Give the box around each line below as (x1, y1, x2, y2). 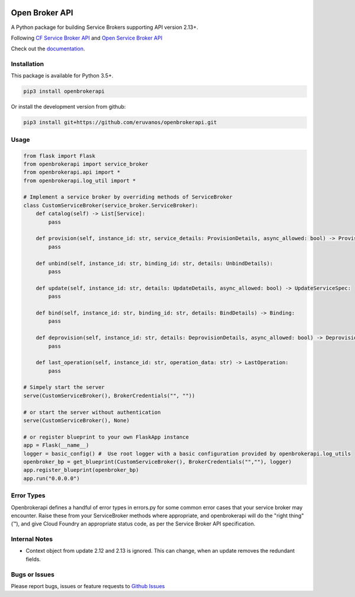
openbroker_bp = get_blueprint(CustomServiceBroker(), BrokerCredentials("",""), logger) (23, 458, 292, 465)
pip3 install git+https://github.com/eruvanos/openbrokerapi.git (23, 119, 217, 126)
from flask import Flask (23, 153, 96, 159)
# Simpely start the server (23, 384, 105, 391)
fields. (25, 556, 41, 563)
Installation (11, 60, 44, 68)
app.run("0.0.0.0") (23, 475, 80, 482)
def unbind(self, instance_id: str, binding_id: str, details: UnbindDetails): (35, 260, 273, 267)
